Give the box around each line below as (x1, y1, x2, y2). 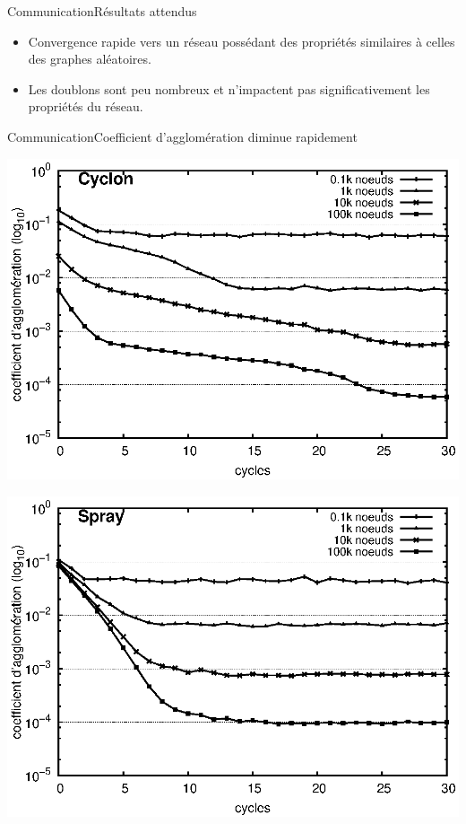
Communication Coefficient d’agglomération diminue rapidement (7, 127, 358, 145)
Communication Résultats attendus (7, 2, 197, 20)
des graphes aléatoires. (28, 49, 151, 68)
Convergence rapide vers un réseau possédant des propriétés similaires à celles (28, 31, 455, 50)
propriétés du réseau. (28, 97, 143, 116)
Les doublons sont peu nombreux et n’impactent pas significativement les (28, 79, 430, 98)
